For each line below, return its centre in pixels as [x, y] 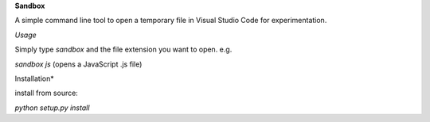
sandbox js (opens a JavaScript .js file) [78, 64]
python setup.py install [52, 108]
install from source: [47, 93]
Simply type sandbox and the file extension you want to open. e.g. [123, 50]
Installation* [35, 78]
